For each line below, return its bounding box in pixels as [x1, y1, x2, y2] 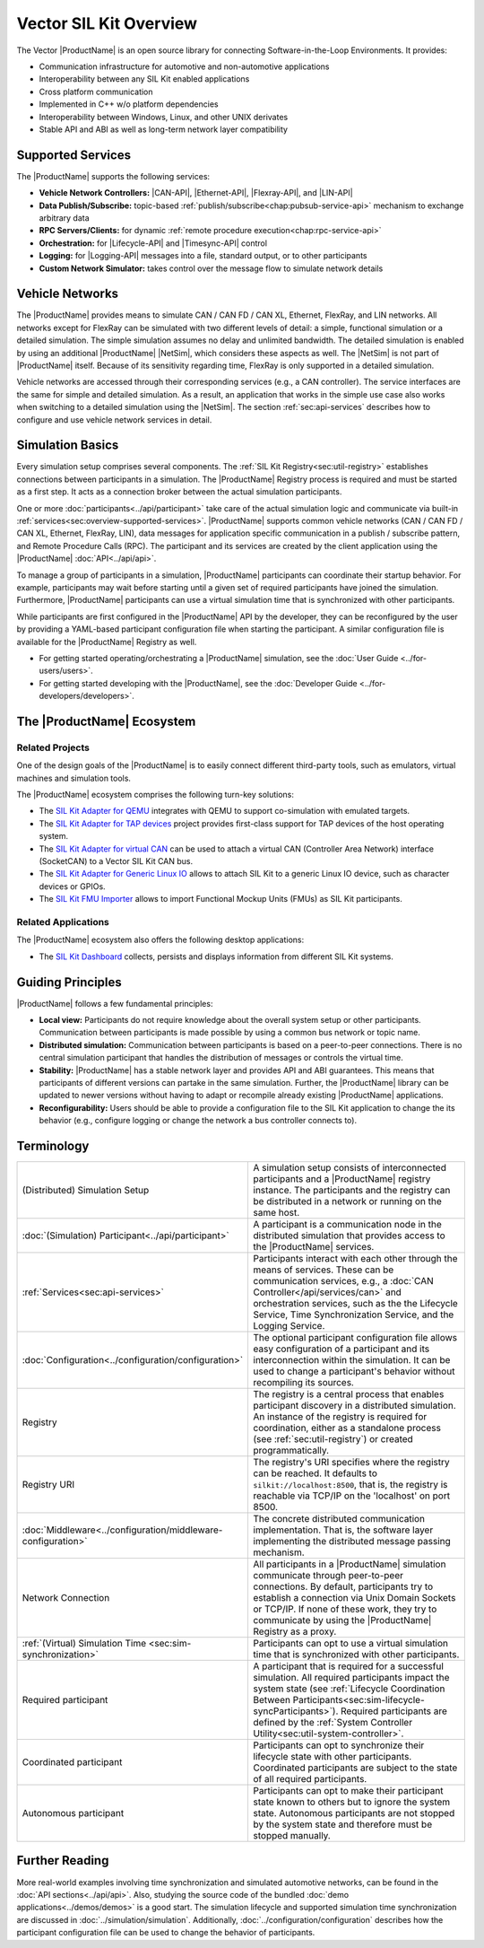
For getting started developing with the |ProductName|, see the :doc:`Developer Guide [39, 677, 358, 688]
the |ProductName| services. [253, 1241, 375, 1254]
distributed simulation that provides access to [253, 1229, 445, 1242]
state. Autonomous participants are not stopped [253, 1807, 455, 1820]
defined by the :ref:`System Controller [253, 1717, 412, 1729]
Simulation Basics [16, 438, 119, 453]
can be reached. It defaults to [253, 1467, 378, 1480]
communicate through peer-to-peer [253, 1569, 403, 1582]
